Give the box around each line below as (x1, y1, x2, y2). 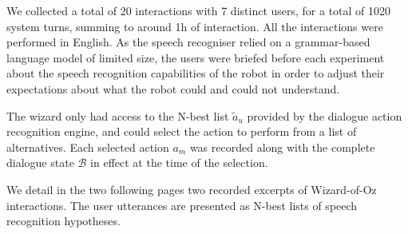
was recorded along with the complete (189, 138, 375, 155)
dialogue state (6, 154, 74, 171)
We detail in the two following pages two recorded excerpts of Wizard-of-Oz (6, 180, 377, 197)
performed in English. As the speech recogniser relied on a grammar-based (6, 34, 370, 50)
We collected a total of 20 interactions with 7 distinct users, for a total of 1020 (6, 2, 391, 18)
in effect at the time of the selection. (90, 154, 268, 171)
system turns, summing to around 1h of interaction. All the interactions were (6, 18, 383, 34)
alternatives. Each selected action (6, 138, 169, 155)
